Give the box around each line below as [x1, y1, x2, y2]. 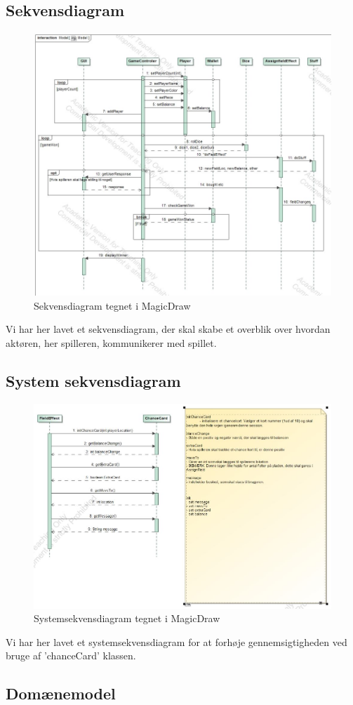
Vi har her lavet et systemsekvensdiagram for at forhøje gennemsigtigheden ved [6, 634, 347, 649]
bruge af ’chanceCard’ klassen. [6, 648, 136, 663]
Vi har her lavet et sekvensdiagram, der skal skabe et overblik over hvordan [6, 322, 331, 336]
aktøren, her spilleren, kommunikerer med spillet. [6, 335, 217, 350]
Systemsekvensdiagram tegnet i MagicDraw [34, 611, 220, 626]
